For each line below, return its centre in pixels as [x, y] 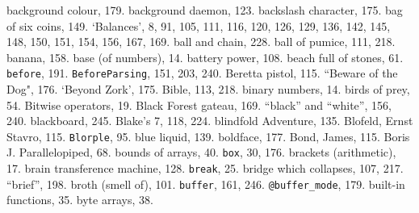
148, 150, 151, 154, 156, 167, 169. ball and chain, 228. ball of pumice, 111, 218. [201, 42]
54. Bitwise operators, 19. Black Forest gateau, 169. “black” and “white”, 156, [199, 104]
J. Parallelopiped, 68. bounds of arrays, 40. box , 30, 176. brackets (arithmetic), [201, 152]
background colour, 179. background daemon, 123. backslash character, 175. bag [205, 10]
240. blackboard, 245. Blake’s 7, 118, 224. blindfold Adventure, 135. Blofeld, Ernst [210, 121]
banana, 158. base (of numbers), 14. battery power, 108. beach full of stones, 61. [205, 57]
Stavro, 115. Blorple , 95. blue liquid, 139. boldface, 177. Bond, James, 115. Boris [208, 136]
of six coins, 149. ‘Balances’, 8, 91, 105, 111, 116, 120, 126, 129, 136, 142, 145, [199, 25]
